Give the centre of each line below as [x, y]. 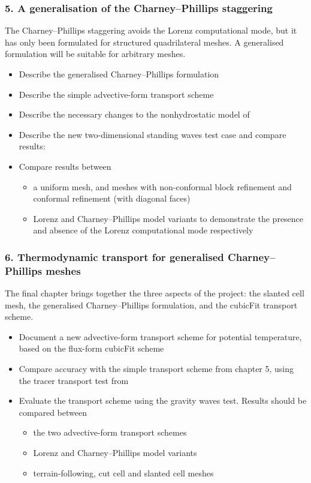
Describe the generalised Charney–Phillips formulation [119, 74]
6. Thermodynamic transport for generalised [114, 256]
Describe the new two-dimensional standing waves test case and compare [153, 134]
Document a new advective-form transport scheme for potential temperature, [160, 336]
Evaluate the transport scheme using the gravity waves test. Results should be [163, 400]
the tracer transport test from [74, 380]
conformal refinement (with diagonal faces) [112, 198]
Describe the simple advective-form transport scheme [116, 94]
